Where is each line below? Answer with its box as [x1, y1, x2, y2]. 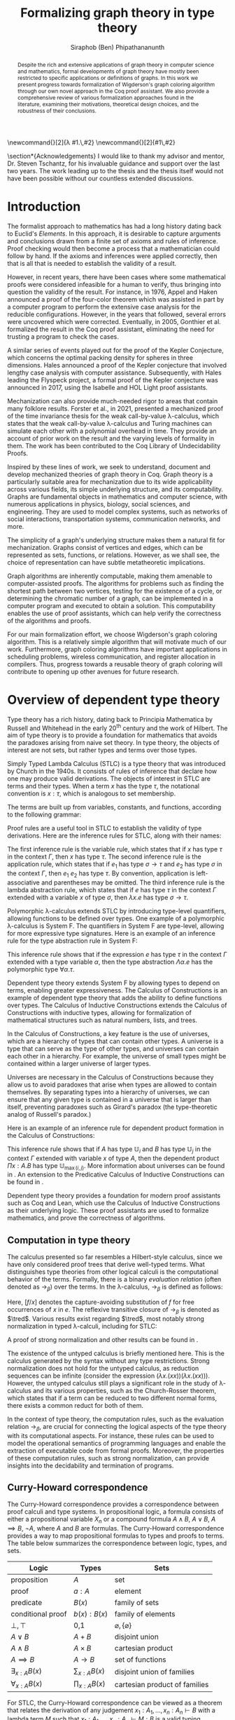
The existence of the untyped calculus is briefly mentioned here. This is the [7, 1349, 225, 1357]
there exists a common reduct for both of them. [7, 1401, 144, 1409]
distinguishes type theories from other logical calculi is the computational [7, 1268, 219, 1276]
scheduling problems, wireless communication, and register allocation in [7, 652, 216, 661]
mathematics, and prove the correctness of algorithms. [7, 1214, 166, 1222]
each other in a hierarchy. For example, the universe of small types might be [7, 1052, 227, 1060]
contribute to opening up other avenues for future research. [7, 667, 180, 676]
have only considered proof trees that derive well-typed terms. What [7, 1261, 205, 1269]
